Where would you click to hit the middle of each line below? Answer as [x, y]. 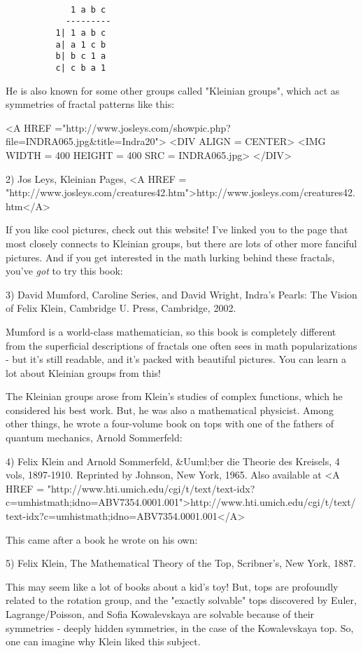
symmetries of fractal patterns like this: [90, 104]
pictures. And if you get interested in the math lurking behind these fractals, [170, 257]
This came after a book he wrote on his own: [102, 539]
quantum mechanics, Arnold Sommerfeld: [94, 438]
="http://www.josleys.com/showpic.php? [143, 127]
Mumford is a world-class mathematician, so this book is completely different [171, 331]
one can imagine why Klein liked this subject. [103, 641]
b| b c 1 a [81, 56]
